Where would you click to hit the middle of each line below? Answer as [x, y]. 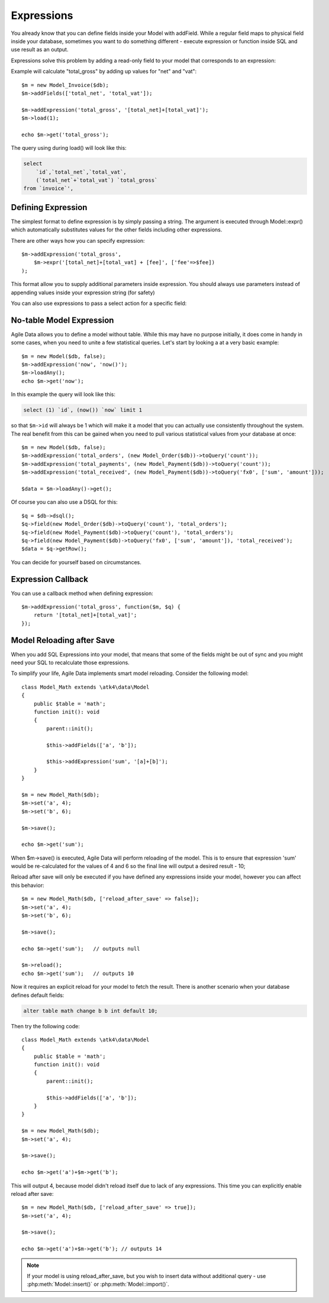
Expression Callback [50, 579]
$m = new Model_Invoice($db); [65, 85]
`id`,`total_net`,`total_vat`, [81, 172]
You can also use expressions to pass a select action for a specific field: [99, 303]
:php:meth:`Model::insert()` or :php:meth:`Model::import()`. [98, 1284]
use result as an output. [40, 50]
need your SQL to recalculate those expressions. [70, 662]
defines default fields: [38, 995]
